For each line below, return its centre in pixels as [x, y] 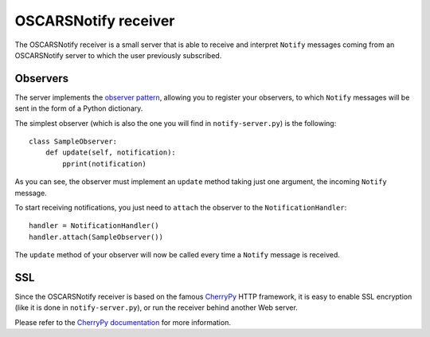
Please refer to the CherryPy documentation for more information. [123, 322]
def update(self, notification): [111, 153]
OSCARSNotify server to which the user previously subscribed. [118, 55]
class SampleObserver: [73, 142]
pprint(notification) [105, 164]
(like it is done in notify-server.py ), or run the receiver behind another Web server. [156, 308]
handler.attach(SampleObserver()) [96, 237]
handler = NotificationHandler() [94, 226]
